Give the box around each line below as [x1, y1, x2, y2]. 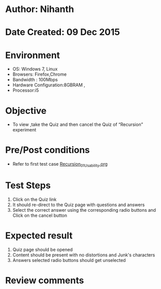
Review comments [5, 275, 84, 286]
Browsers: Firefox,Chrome [12, 71, 67, 77]
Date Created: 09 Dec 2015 [5, 27, 120, 38]
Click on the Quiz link [12, 196, 57, 202]
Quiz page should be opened [12, 246, 73, 252]
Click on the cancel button [12, 212, 67, 218]
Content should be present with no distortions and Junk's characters [12, 252, 155, 258]
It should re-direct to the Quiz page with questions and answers [12, 202, 145, 208]
